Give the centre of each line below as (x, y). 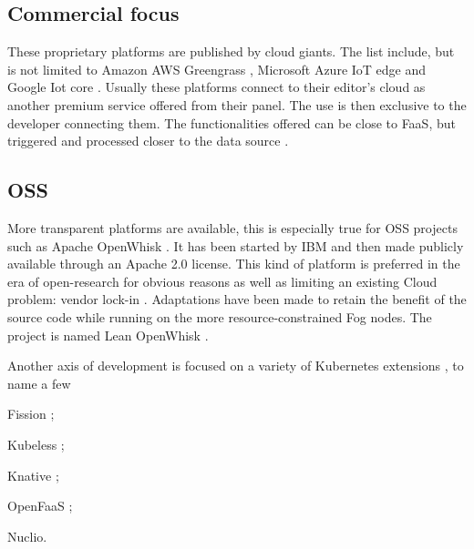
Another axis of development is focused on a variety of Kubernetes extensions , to (236, 366)
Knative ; (33, 475)
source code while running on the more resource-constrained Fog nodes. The (220, 316)
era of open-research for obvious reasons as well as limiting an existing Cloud (222, 281)
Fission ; (31, 414)
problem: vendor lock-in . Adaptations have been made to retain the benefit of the (237, 299)
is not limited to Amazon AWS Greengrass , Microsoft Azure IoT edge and (217, 69)
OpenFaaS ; (40, 506)
